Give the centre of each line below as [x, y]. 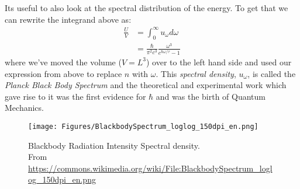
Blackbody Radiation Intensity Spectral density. [114, 145]
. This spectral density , [196, 73]
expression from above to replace [63, 73]
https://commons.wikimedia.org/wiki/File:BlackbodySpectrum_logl [150, 168]
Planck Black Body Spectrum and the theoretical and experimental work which [146, 85]
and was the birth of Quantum [211, 96]
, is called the [272, 73]
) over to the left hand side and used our [219, 62]
